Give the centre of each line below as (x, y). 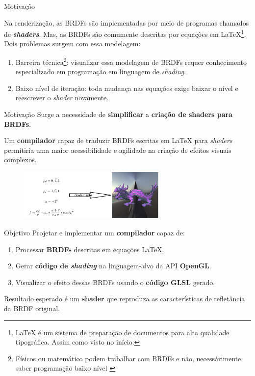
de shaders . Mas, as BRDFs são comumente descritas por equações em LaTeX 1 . (125, 33)
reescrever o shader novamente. (62, 98)
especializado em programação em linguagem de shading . (101, 72)
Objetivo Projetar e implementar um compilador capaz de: (94, 232)
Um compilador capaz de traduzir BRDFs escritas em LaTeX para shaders (118, 140)
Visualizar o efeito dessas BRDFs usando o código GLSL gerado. (115, 282)
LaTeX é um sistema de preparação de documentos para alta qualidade (122, 332)
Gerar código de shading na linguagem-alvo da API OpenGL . (113, 266)
